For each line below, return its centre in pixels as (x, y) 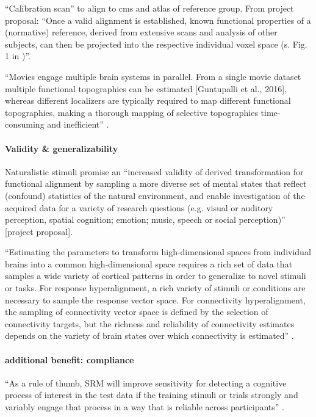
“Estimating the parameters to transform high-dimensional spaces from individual (158, 252)
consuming (25, 124)
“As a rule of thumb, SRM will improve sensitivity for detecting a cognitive (146, 383)
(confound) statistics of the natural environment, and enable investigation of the (155, 195)
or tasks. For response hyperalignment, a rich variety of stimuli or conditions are (155, 288)
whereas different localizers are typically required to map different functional (148, 100)
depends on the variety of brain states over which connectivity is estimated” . (149, 335)
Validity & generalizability (62, 148)
